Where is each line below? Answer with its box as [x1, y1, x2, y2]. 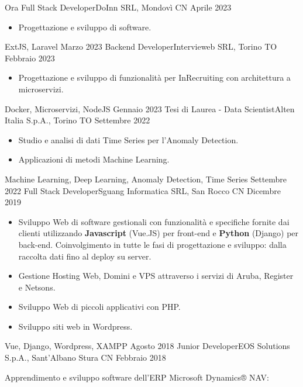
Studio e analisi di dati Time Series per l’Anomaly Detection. [18, 133, 239, 146]
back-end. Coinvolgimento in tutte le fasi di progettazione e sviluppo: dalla [18, 238, 287, 250]
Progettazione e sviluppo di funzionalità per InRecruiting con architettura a [18, 71, 291, 84]
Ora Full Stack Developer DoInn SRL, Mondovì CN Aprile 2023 [5, 1, 232, 13]
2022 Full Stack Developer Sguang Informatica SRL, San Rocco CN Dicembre [5, 184, 281, 196]
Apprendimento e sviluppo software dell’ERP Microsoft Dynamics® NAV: [5, 371, 269, 383]
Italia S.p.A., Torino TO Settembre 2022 [5, 114, 150, 126]
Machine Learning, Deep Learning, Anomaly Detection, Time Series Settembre [5, 172, 287, 185]
